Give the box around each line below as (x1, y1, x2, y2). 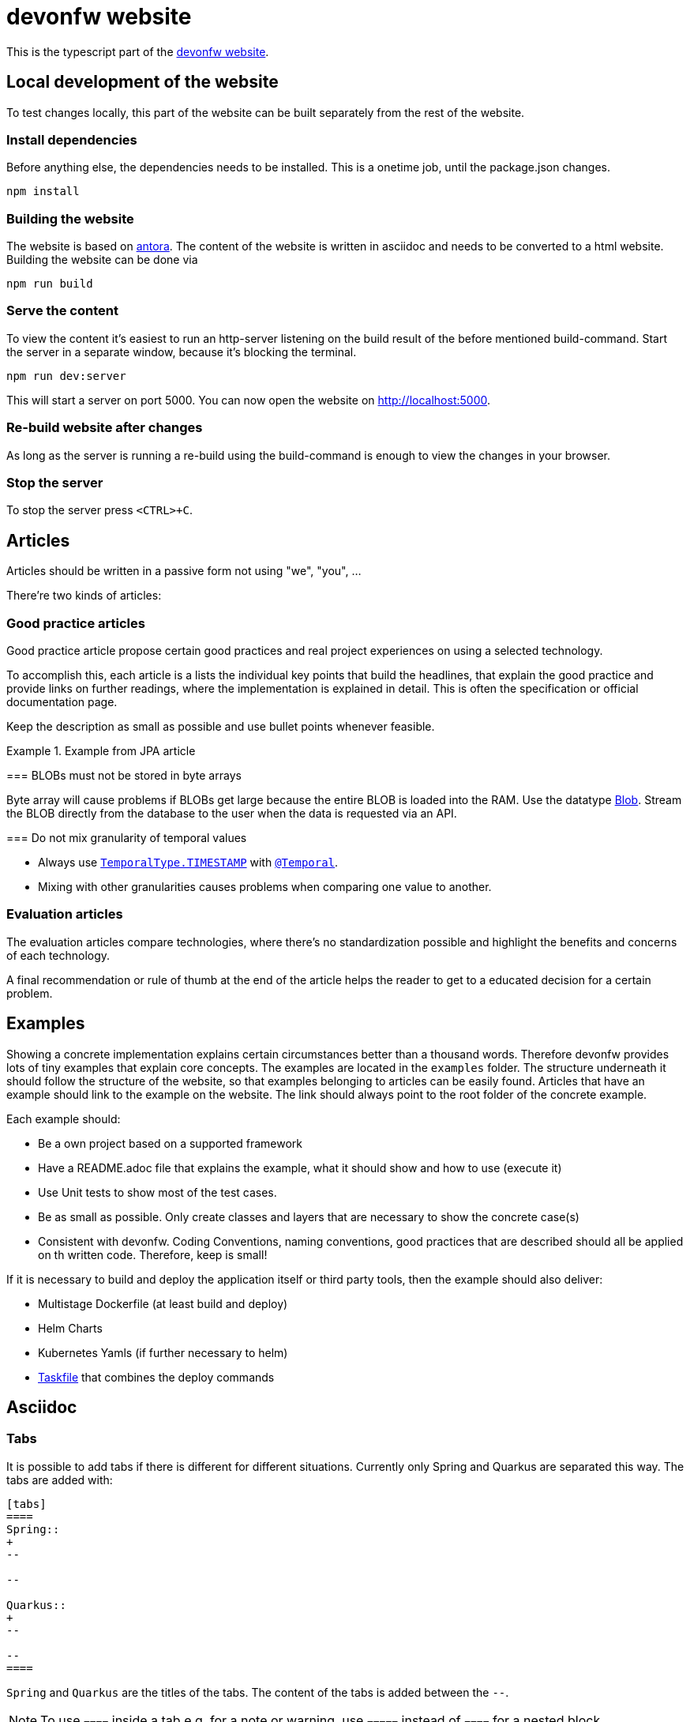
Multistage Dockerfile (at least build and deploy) (38, 1296, 288, 1310)
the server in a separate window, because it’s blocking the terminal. (6, 344, 357, 359)
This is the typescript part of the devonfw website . (6, 44, 269, 58)
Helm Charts (38, 1321, 103, 1335)
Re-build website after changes (6, 419, 203, 436)
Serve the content (6, 303, 118, 319)
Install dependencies (6, 131, 137, 148)
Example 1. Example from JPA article (6, 743, 196, 758)
